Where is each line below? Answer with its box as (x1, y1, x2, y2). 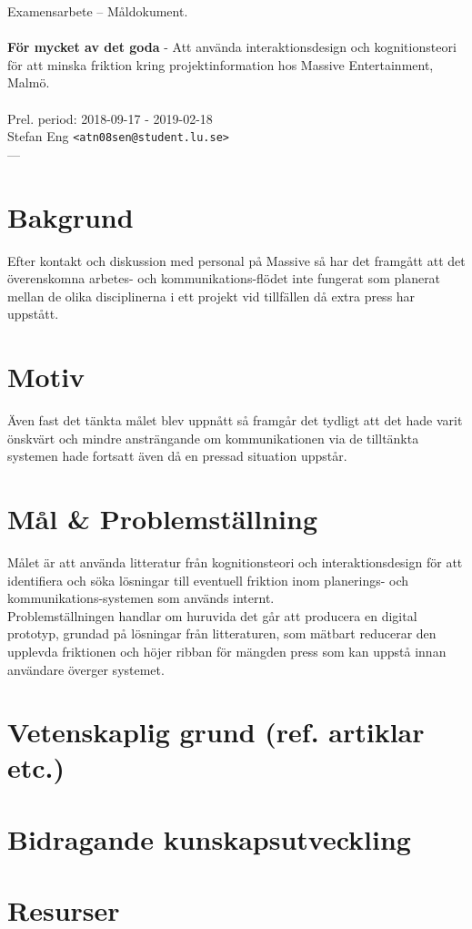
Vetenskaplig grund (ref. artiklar (7, 713, 425, 750)
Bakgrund (7, 198, 134, 235)
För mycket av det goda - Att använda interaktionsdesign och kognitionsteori (7, 37, 457, 56)
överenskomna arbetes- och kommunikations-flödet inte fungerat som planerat (7, 269, 441, 288)
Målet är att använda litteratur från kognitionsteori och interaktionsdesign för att (7, 552, 463, 571)
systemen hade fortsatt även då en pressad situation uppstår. (7, 446, 347, 465)
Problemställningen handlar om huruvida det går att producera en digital (7, 606, 417, 625)
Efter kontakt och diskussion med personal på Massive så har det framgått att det (7, 250, 466, 270)
